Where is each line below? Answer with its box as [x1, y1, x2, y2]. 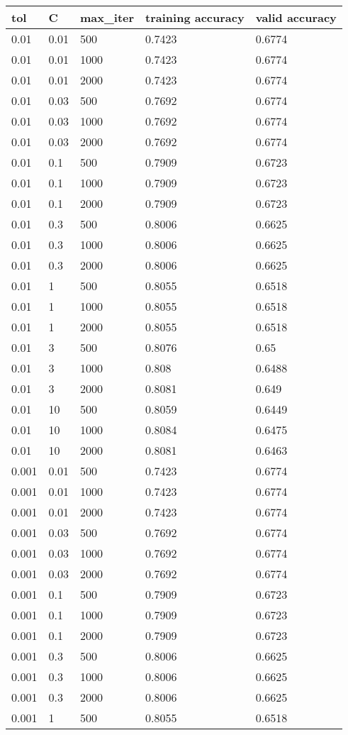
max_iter [79, 9, 135, 26]
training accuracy [145, 9, 245, 26]
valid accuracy [255, 9, 337, 26]
